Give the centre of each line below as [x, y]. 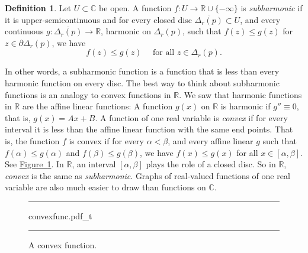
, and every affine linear [211, 140]
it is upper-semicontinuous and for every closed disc [98, 19]
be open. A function [135, 8]
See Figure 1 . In [34, 164]
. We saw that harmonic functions [240, 94]
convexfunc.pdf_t [60, 215]
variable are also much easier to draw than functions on [105, 187]
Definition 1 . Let [38, 8]
